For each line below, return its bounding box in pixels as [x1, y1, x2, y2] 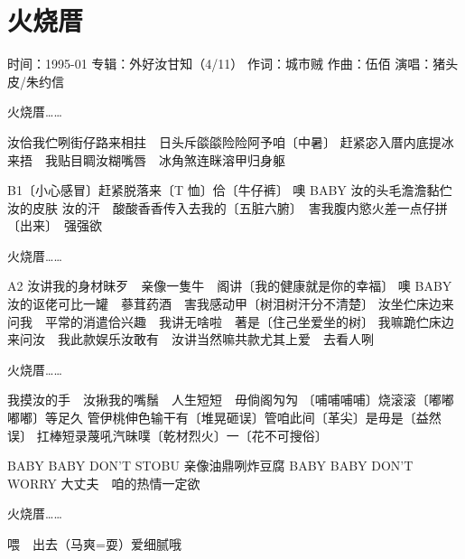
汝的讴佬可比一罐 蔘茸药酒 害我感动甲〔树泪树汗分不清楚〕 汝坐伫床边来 [7, 294, 454, 313]
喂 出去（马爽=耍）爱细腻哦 [7, 535, 181, 553]
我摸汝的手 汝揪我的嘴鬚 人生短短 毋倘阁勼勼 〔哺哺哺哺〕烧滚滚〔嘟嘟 [7, 390, 454, 409]
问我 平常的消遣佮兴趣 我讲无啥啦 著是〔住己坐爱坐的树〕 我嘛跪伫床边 [7, 312, 454, 331]
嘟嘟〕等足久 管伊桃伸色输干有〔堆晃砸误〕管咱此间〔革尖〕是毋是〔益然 [7, 408, 442, 427]
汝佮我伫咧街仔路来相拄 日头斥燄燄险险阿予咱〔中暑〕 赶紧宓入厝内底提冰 [7, 132, 454, 151]
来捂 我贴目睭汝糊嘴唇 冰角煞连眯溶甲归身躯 [7, 150, 285, 169]
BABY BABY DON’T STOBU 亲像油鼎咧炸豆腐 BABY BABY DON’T [7, 456, 414, 475]
